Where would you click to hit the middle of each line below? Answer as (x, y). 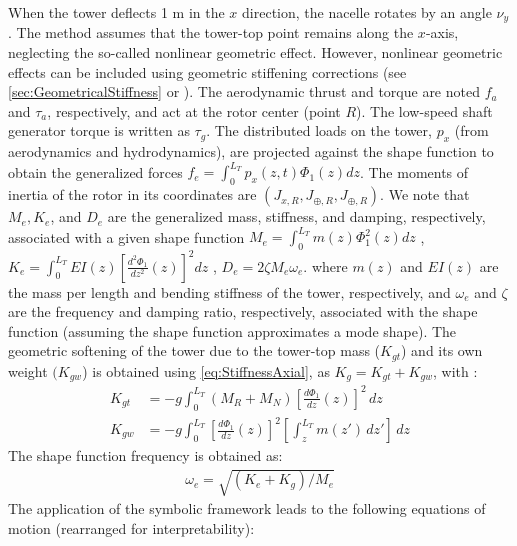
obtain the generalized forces (95, 171)
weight (28, 370)
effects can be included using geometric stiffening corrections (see (207, 71)
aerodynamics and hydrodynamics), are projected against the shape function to (251, 151)
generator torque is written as (99, 130)
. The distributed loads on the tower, (319, 130)
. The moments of (414, 171)
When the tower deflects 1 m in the (116, 12)
